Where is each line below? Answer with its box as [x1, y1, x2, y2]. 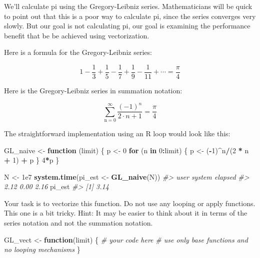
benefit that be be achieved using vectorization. [4, 30, 149, 40]
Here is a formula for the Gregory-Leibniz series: [4, 47, 152, 57]
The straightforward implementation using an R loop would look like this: [4, 128, 230, 138]
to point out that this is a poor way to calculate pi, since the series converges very [4, 10, 256, 21]
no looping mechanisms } [4, 244, 80, 255]
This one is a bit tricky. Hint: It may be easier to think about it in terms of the [4, 208, 247, 218]
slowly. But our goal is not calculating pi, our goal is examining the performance [4, 20, 250, 31]
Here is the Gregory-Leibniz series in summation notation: [4, 85, 182, 96]
